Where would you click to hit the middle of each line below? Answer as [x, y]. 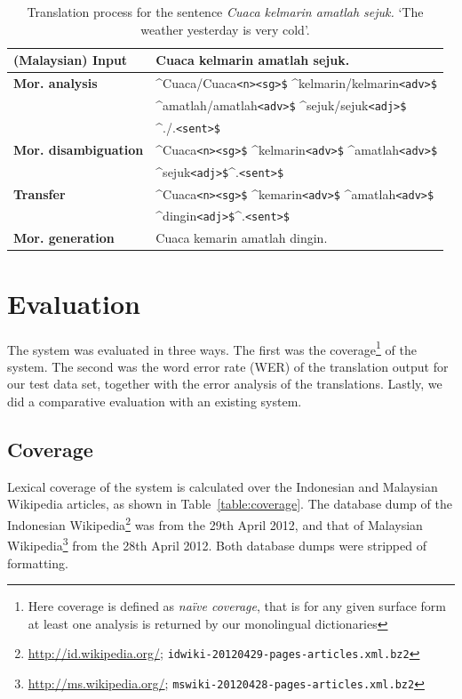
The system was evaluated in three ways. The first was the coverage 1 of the [212, 348]
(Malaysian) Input [71, 60]
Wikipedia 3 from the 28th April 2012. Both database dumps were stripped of [217, 544]
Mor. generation [64, 238]
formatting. [38, 562]
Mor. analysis [56, 83]
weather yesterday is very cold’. [225, 29]
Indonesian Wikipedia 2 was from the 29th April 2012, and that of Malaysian [215, 523]
